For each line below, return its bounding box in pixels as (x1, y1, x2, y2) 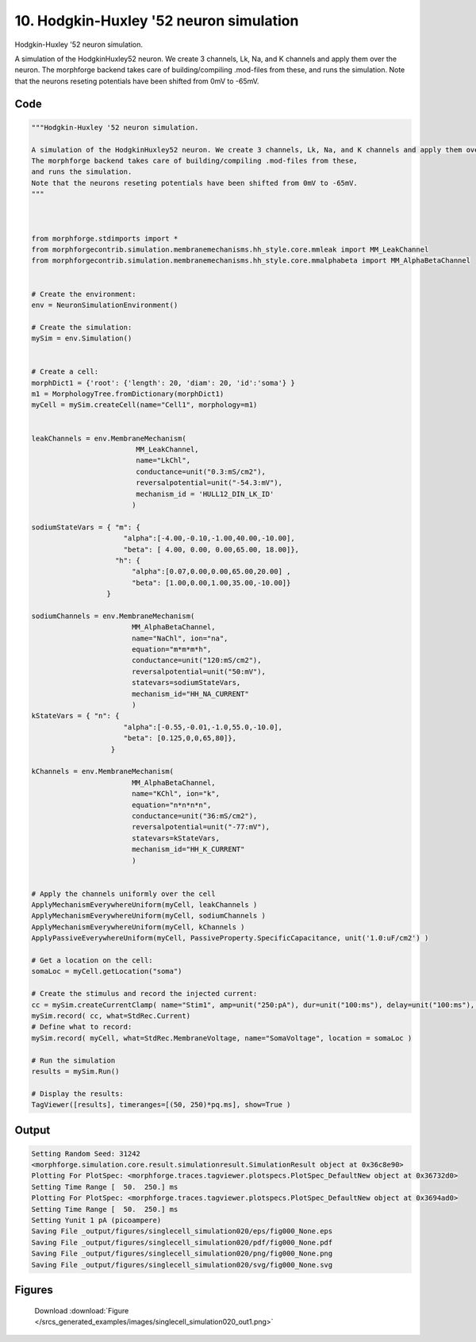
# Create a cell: (31, 367, 99, 376)
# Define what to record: (31, 1022, 132, 1032)
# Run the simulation (31, 1056, 116, 1065)
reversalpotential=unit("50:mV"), (131, 667, 266, 676)
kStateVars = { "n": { (31, 711, 120, 721)
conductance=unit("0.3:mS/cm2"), (136, 467, 266, 476)
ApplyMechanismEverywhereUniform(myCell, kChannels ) (31, 922, 245, 932)
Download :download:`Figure (34, 1305, 129, 1315)
